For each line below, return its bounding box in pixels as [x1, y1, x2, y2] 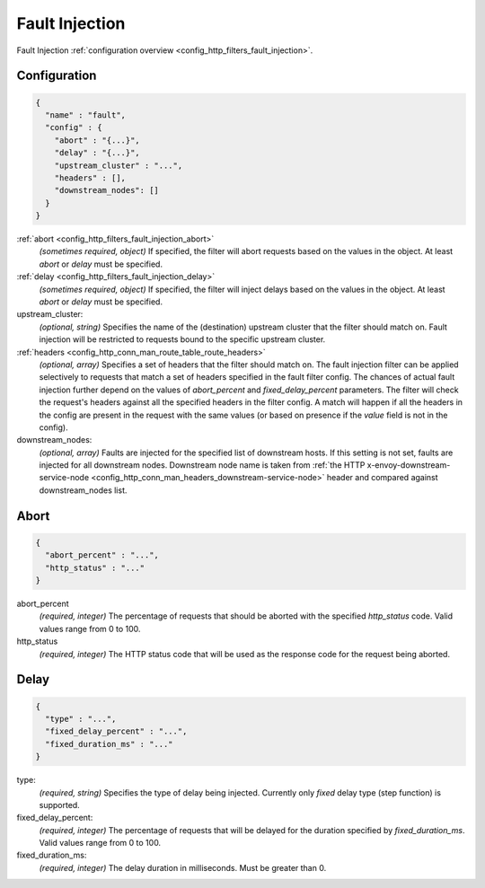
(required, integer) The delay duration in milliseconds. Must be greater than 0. [39, 862, 327, 873]
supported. [39, 799, 80, 810]
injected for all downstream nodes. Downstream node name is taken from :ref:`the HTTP [39, 460, 366, 470]
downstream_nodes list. [39, 485, 128, 496]
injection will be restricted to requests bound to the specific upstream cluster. [39, 334, 326, 345]
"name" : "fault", [45, 110, 126, 120]
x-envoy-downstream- [366, 460, 451, 470]
